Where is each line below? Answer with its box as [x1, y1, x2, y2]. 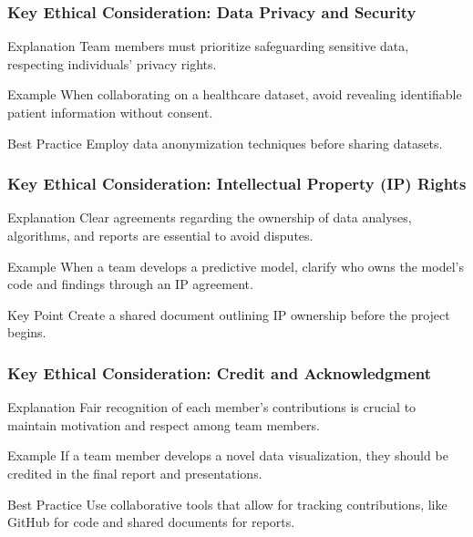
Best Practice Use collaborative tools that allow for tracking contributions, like [7, 494, 447, 513]
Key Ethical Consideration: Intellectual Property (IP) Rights [7, 172, 467, 195]
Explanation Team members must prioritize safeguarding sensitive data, [7, 36, 409, 56]
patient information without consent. [7, 103, 213, 121]
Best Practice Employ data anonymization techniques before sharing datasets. [7, 133, 443, 152]
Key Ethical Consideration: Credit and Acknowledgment [7, 361, 432, 384]
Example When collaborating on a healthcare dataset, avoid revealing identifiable [7, 85, 462, 104]
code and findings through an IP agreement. [7, 274, 253, 294]
